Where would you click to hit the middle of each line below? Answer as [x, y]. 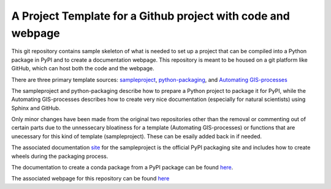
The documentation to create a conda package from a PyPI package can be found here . [122, 168]
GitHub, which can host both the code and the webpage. [83, 69]
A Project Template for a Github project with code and [151, 16]
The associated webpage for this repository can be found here [90, 179]
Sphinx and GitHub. [36, 108]
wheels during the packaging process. [60, 156]
